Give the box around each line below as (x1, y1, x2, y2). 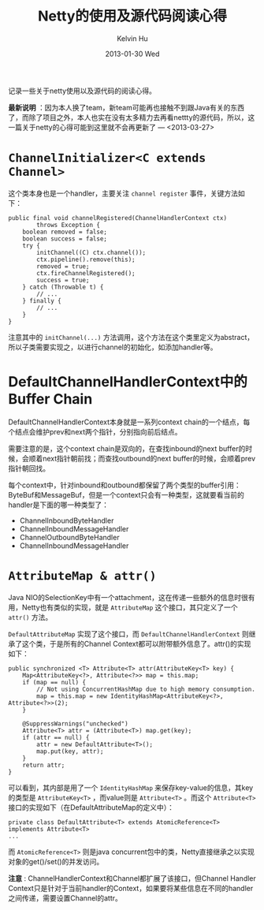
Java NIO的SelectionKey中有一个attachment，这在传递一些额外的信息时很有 (8, 592, 255, 602)
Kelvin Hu (117, 33, 148, 43)
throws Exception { (36, 221, 101, 229)
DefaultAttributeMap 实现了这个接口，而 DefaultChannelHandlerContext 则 (8, 628, 250, 639)
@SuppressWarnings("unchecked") (22, 719, 128, 728)
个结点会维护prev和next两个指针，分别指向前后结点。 (8, 427, 182, 436)
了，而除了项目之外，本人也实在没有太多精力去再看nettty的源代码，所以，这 (8, 112, 255, 122)
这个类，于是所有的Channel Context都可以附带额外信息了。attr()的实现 (21, 639, 251, 648)
